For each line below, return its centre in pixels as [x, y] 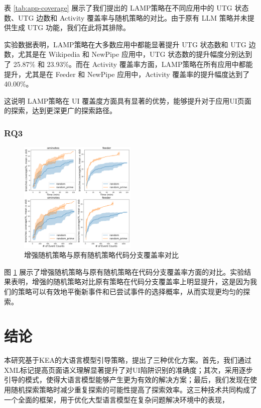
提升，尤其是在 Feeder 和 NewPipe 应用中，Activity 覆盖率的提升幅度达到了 [127, 74]
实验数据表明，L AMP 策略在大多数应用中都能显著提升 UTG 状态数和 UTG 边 [130, 44]
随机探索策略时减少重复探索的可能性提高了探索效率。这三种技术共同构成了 [134, 390]
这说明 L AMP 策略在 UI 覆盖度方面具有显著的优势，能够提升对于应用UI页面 [128, 100]
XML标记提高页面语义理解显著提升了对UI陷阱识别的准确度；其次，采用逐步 [128, 370]
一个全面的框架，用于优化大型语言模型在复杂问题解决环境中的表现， [116, 399]
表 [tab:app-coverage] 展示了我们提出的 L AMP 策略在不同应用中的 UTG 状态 [126, 8]
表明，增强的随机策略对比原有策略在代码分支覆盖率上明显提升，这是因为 [130, 281]
